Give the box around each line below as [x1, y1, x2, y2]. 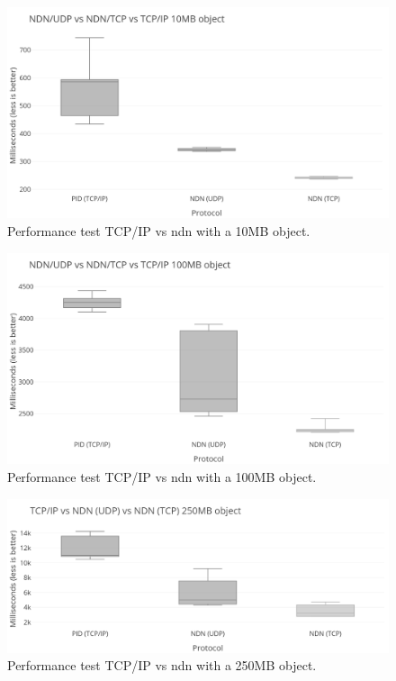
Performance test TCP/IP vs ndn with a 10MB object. [7, 221, 310, 240]
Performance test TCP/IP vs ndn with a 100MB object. [7, 467, 317, 486]
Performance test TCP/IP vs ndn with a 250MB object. [7, 656, 317, 675]
